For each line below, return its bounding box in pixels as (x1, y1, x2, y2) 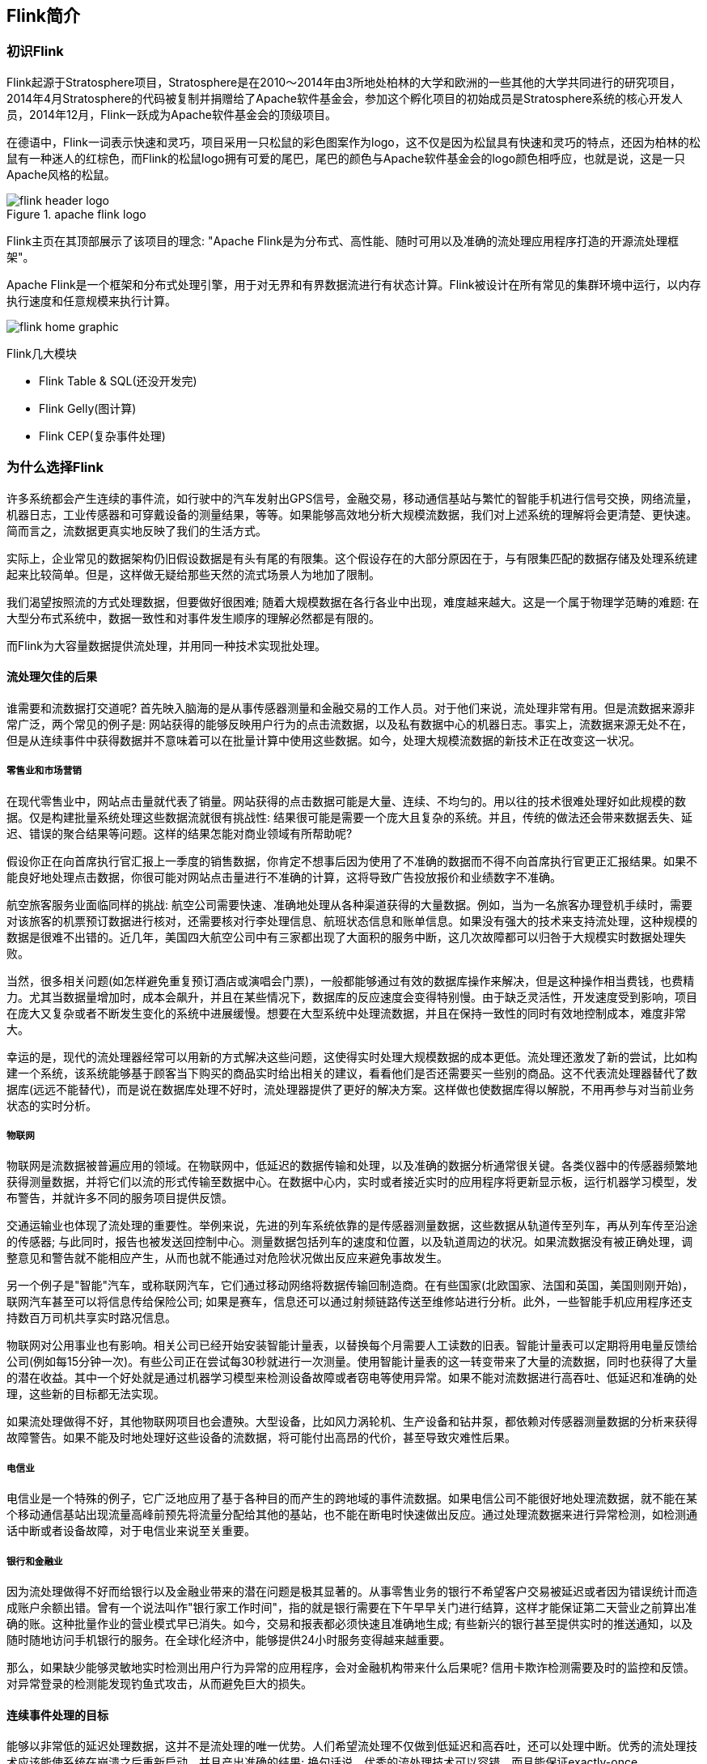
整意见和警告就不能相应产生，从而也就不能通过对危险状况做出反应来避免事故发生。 (6, 1251, 448, 1265)
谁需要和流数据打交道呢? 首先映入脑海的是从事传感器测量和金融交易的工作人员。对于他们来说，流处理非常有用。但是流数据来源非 (6, 700, 696, 715)
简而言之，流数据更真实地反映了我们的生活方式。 (6, 523, 267, 538)
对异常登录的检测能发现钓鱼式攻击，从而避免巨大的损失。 (6, 1676, 312, 1690)
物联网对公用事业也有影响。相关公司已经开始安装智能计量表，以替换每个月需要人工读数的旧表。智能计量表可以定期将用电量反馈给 (6, 1338, 697, 1353)
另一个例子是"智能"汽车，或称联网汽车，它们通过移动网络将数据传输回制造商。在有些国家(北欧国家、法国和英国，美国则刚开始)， (6, 1278, 694, 1293)
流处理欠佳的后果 (6, 669, 97, 684)
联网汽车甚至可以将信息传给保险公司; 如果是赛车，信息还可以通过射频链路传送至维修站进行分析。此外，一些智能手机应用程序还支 (6, 1294, 693, 1309)
